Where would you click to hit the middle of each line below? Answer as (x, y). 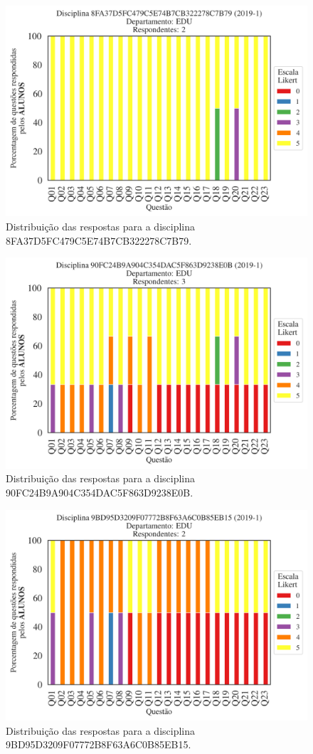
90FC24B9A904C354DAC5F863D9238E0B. (100, 492)
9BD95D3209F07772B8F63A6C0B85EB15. (99, 744)
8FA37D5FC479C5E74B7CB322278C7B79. (99, 240)
